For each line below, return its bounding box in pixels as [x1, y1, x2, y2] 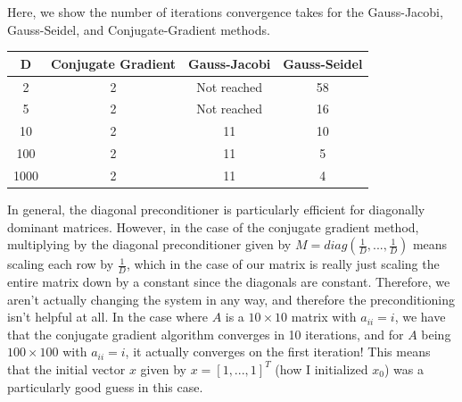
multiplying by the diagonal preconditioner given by [7, 235, 292, 254]
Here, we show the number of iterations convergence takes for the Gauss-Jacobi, [7, 3, 443, 21]
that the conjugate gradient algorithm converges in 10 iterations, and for [7, 324, 404, 343]
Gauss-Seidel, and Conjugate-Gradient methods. [7, 20, 270, 38]
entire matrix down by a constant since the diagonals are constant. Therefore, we [7, 272, 450, 291]
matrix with [291, 307, 357, 326]
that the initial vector [7, 359, 126, 378]
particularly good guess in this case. [7, 377, 203, 396]
